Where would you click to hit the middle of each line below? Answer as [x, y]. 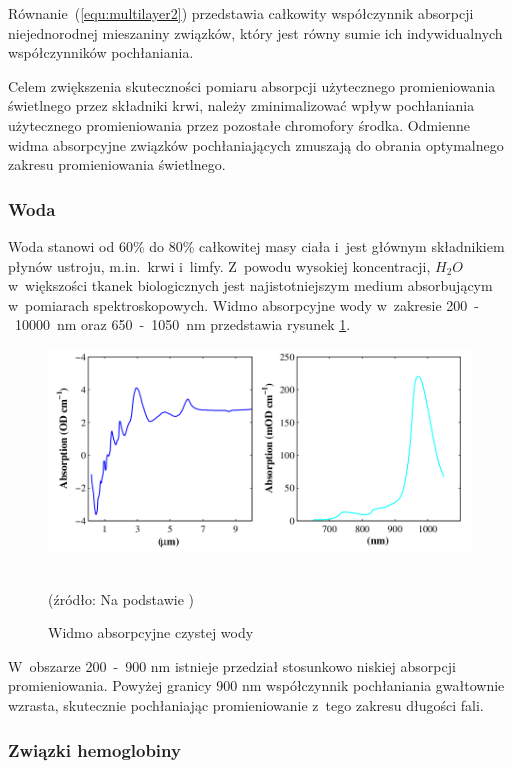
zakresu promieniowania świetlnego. [117, 164]
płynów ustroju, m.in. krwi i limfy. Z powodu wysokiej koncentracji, [219, 265]
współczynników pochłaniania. [101, 52]
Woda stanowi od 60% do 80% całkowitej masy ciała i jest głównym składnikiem [256, 245]
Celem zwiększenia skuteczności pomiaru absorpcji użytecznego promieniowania [252, 85]
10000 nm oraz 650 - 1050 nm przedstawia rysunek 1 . [182, 324]
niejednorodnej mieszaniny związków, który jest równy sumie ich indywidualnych [255, 32]
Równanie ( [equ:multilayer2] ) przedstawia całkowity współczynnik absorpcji [241, 13]
